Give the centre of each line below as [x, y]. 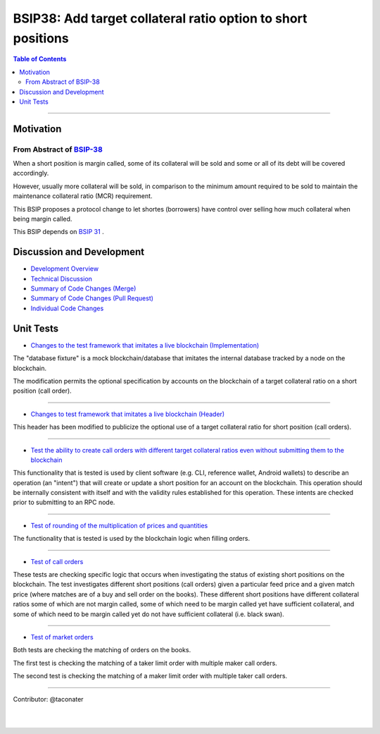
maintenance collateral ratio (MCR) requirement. [83, 196]
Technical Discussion [62, 279]
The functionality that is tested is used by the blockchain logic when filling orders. [131, 539]
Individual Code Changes [67, 308]
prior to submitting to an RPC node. [64, 502]
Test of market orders [62, 637]
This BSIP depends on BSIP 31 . [59, 232]
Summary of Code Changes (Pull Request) [92, 298]
